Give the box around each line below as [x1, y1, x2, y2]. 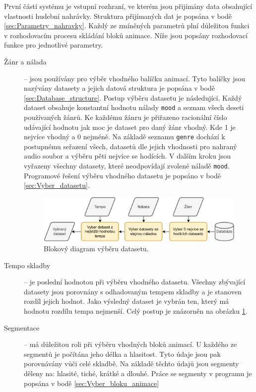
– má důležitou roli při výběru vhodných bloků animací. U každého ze [24, 339, 237, 349]
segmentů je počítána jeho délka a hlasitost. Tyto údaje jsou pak [24, 348, 221, 359]
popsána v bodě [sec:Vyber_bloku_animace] [24, 378, 159, 388]
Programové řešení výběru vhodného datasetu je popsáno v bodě [24, 170, 221, 180]
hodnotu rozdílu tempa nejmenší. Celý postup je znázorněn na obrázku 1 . [24, 305, 248, 316]
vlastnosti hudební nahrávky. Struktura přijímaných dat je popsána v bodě [4, 10, 232, 21]
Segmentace [4, 322, 40, 333]
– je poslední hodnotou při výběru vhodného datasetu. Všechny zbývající [24, 277, 246, 287]
